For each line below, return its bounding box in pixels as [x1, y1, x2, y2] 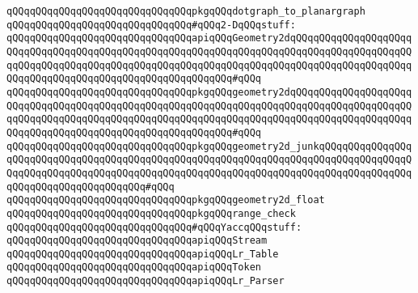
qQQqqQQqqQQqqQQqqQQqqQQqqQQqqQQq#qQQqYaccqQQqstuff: [6, 221, 302, 233]
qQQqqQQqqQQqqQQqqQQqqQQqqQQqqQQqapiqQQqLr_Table [6, 248, 279, 260]
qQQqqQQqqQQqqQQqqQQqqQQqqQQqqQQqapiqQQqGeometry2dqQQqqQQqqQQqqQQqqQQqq [6, 32, 412, 45]
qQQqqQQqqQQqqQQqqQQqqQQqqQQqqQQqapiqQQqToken [6, 261, 261, 274]
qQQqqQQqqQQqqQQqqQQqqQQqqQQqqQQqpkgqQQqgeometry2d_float [6, 194, 325, 206]
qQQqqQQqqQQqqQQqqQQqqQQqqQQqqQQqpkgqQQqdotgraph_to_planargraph [6, 6, 365, 17]
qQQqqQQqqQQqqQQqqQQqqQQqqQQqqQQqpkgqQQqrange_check [6, 207, 296, 219]
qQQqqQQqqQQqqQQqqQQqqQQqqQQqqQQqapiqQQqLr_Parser [6, 275, 285, 287]
